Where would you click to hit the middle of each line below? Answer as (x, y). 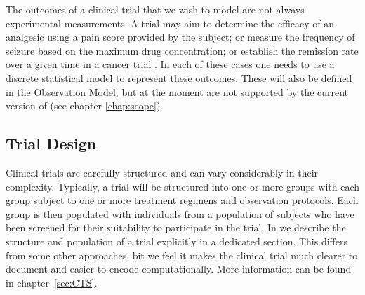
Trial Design (51, 143)
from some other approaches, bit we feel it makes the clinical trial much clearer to (182, 255)
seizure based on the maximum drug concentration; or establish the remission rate (182, 50)
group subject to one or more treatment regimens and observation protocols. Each (182, 200)
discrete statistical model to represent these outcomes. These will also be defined (179, 77)
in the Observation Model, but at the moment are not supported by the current (177, 91)
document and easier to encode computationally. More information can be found (179, 269)
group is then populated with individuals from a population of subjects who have (180, 213)
